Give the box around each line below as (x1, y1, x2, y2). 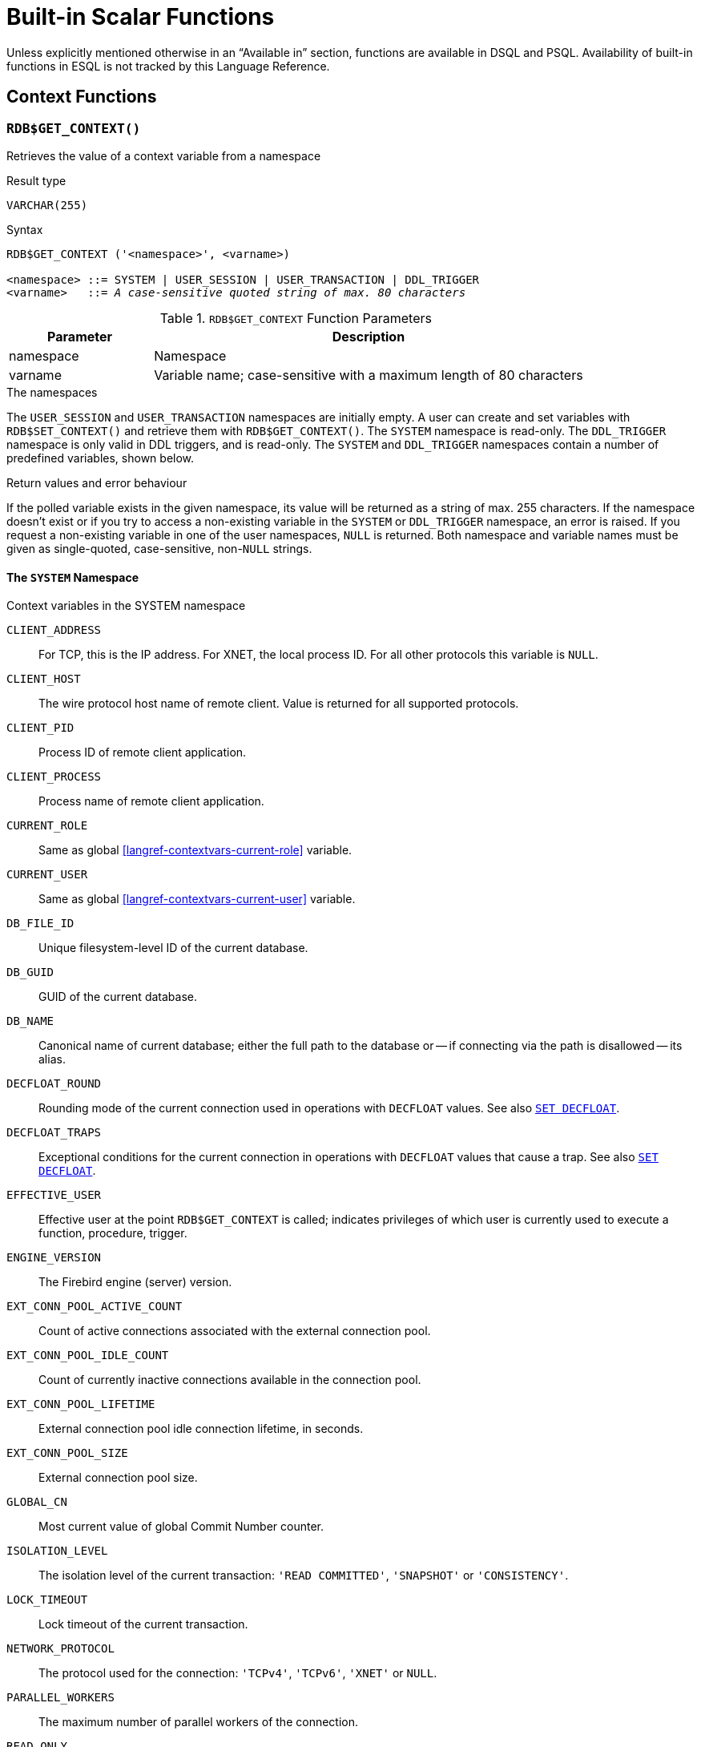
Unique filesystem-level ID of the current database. (38, 941, 308, 955)
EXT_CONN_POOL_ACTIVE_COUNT (6, 1300, 183, 1313)
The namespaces (6, 385, 98, 399)
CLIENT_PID (6, 721, 75, 735)
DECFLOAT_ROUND (6, 1077, 102, 1091)
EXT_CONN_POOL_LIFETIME (6, 1398, 155, 1411)
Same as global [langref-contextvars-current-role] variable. (38, 843, 353, 857)
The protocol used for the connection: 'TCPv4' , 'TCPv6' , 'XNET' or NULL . (38, 1666, 437, 1680)
